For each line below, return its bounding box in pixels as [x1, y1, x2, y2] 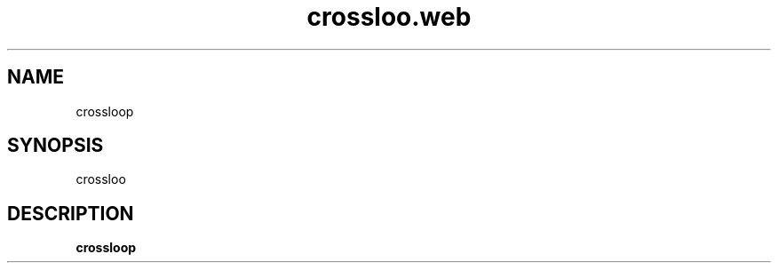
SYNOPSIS [7, 134, 104, 157]
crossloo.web [306, 2, 472, 32]
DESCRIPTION [7, 202, 134, 225]
